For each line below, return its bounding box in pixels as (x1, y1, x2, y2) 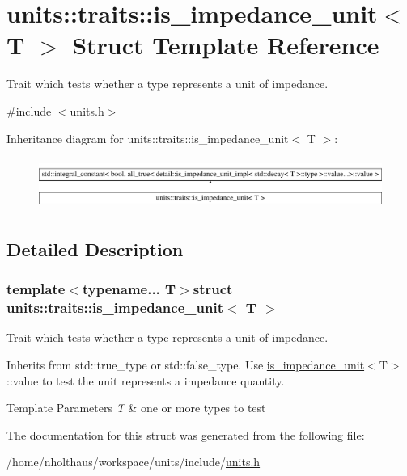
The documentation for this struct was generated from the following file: (6, 426, 365, 443)
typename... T (82, 279, 176, 299)
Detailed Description (6, 236, 184, 261)
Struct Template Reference (72, 28, 379, 61)
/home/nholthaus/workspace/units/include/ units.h (6, 453, 261, 470)
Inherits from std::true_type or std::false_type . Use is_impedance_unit (6, 356, 365, 373)
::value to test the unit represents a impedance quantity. (6, 372, 285, 389)
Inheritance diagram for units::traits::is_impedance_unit (6, 129, 289, 146)
